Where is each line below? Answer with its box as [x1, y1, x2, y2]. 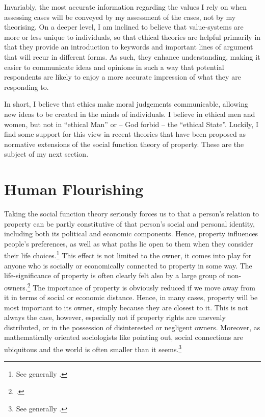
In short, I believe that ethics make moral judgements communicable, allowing [4, 99, 248, 109]
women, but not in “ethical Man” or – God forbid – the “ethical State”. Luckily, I [4, 118, 258, 129]
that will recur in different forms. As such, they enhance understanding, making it [4, 51, 260, 62]
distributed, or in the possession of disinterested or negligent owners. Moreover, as [4, 322, 260, 332]
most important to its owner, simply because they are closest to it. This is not [4, 302, 249, 312]
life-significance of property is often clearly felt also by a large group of [4, 270, 225, 281]
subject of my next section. [4, 149, 89, 159]
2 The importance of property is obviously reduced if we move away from [27, 280, 255, 292]
